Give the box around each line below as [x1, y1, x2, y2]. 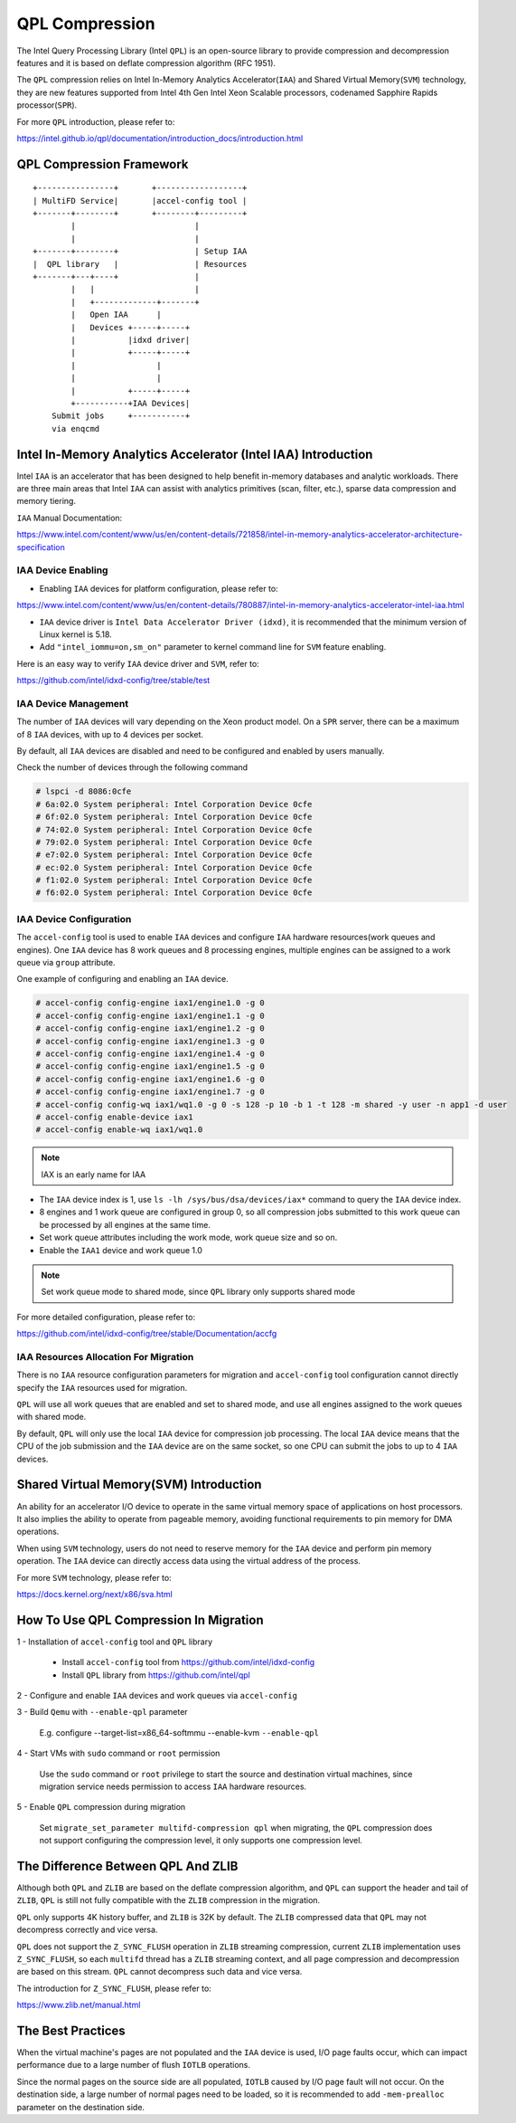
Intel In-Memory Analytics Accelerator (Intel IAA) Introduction [16, 446, 373, 462]
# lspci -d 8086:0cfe [35, 786, 132, 796]
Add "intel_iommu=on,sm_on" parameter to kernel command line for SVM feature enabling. [39, 642, 387, 652]
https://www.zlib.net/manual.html [16, 2000, 141, 2011]
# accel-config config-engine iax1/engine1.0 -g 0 [35, 998, 266, 1008]
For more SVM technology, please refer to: [16, 1572, 172, 1583]
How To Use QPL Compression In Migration [16, 1612, 264, 1628]
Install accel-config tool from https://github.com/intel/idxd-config [61, 1657, 315, 1668]
